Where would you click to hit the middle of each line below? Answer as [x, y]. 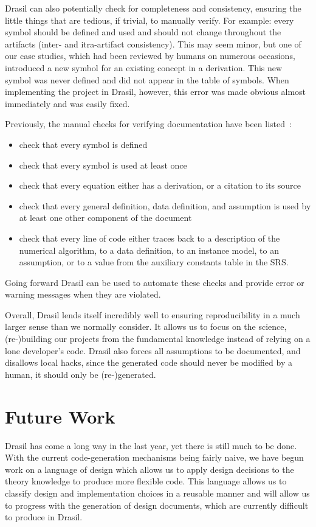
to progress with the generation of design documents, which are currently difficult [157, 505]
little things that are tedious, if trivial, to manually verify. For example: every [149, 20]
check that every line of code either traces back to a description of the [149, 238]
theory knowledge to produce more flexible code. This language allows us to [146, 481]
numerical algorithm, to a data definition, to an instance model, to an [149, 250]
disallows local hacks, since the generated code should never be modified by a [149, 362]
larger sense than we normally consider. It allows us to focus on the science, [146, 326]
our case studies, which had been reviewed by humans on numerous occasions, [150, 56]
